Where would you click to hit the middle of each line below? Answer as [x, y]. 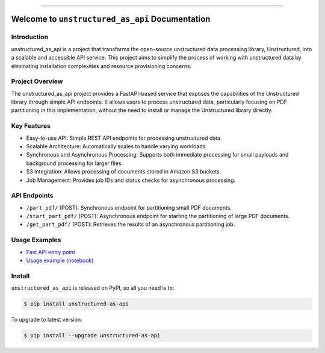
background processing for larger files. [75, 163]
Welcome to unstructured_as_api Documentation [111, 19]
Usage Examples [36, 240]
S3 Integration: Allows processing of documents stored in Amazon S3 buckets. [124, 172]
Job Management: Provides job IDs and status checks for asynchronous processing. [131, 180]
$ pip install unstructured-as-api [76, 304]
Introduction [29, 37]
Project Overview [37, 81]
